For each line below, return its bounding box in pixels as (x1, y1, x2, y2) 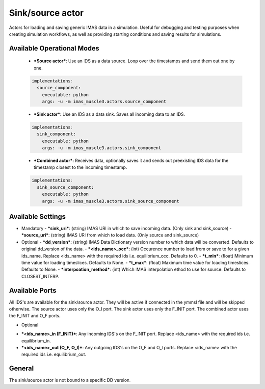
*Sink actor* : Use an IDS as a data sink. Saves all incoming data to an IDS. (33, 111, 185, 117)
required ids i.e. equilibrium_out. (21, 351, 86, 358)
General (9, 364, 34, 373)
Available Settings (9, 212, 66, 221)
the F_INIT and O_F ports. (9, 313, 61, 319)
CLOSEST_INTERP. (21, 273, 60, 279)
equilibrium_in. (21, 337, 51, 343)
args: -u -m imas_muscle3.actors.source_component (42, 99, 166, 104)
